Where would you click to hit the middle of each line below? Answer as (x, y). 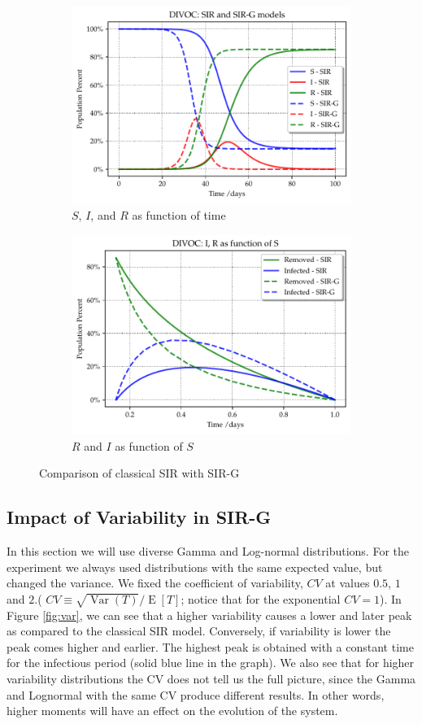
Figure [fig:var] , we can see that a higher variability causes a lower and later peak (209, 615)
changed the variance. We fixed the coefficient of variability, (155, 583)
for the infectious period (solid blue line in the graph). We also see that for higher (211, 663)
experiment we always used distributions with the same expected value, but (195, 567)
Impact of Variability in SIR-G (139, 517)
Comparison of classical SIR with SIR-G (139, 473)
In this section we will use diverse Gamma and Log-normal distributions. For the (208, 551)
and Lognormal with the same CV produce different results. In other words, (196, 694)
